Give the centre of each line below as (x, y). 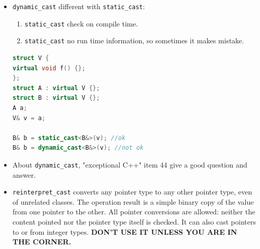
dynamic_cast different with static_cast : (79, 6)
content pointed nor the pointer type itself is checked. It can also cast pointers (134, 222)
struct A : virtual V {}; (56, 88)
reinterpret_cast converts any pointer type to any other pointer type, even (132, 192)
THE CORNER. (42, 242)
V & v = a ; (29, 118)
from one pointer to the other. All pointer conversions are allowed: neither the (134, 212)
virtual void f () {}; (49, 68)
